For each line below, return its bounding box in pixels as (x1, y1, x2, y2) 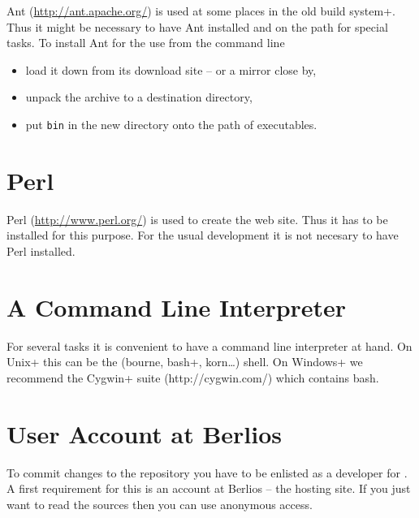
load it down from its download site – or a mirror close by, (25, 61, 317, 78)
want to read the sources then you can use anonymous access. (6, 495, 313, 512)
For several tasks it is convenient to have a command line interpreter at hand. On (6, 337, 413, 354)
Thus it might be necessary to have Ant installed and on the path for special (6, 18, 388, 35)
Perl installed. (6, 242, 76, 259)
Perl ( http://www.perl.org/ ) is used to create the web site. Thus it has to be (6, 210, 388, 227)
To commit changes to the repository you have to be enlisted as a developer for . (6, 464, 408, 481)
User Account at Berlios (6, 417, 283, 450)
